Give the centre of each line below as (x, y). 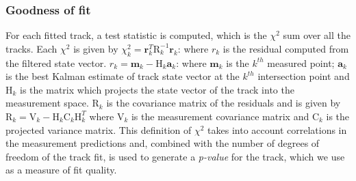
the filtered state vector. (56, 62)
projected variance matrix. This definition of (99, 129)
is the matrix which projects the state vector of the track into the (157, 89)
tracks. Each (31, 48)
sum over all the (317, 35)
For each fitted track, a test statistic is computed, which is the (136, 35)
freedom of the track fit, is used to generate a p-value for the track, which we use (175, 156)
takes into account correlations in (277, 129)
